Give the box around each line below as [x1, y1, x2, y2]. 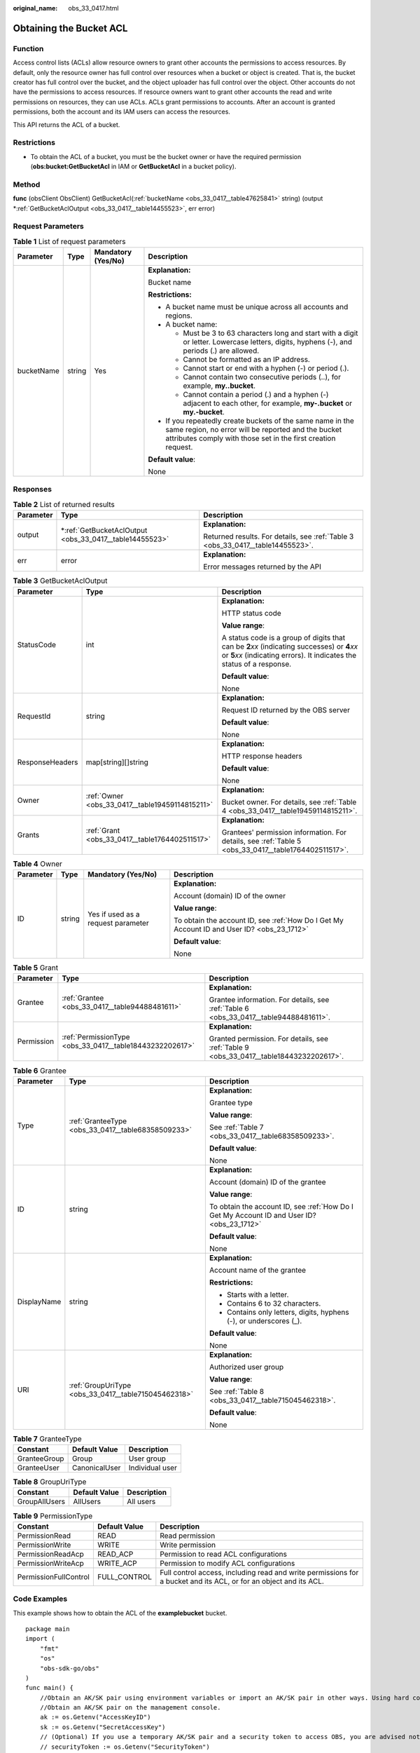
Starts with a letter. [226, 1290, 289, 1299]
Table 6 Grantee [13, 1066, 66, 1076]
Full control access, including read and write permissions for [160, 1567, 359, 1577]
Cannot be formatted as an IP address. [183, 355, 311, 365]
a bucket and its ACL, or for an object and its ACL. [160, 1576, 325, 1586]
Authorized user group [209, 1362, 283, 1372]
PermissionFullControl [17, 1571, 90, 1581]
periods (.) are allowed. [183, 346, 260, 356]
